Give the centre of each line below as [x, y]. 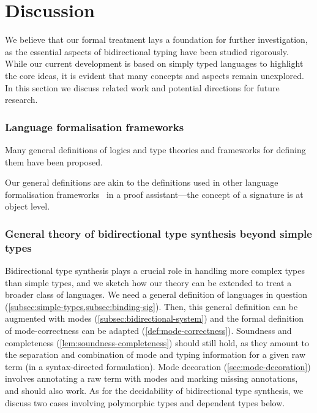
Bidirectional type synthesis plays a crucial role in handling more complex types [155, 271]
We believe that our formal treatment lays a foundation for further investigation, [156, 40]
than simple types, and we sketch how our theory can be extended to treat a [148, 282]
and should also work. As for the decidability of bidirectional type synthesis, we [154, 390]
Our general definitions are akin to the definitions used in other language [142, 182]
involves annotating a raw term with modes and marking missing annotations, [151, 378]
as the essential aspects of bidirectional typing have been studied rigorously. [147, 51]
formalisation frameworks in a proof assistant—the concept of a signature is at [154, 194]
